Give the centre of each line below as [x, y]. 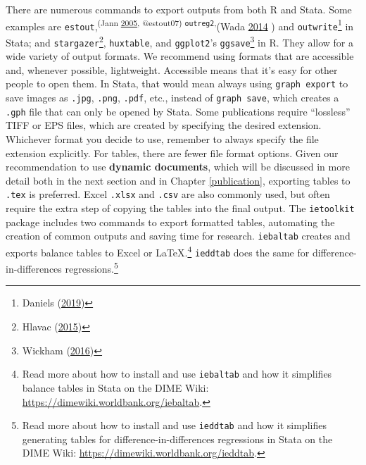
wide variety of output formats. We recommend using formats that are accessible [180, 56]
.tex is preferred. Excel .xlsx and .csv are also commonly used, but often [168, 194]
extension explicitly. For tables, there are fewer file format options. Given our [172, 153]
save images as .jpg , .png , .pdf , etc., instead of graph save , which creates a [172, 98]
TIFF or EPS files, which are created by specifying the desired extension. [164, 125]
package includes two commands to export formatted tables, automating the [170, 222]
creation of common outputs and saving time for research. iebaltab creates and [178, 236]
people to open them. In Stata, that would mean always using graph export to [177, 83]
